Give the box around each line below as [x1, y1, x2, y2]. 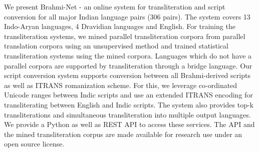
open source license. [4, 138, 65, 149]
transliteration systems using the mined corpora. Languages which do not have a [4, 50, 251, 60]
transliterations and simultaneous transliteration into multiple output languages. [4, 109, 251, 119]
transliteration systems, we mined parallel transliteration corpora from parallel [4, 30, 245, 41]
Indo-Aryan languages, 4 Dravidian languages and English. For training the [4, 21, 235, 31]
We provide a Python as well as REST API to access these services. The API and [4, 119, 255, 129]
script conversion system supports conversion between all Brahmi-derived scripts [4, 70, 250, 80]
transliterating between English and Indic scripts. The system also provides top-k [4, 99, 253, 109]
